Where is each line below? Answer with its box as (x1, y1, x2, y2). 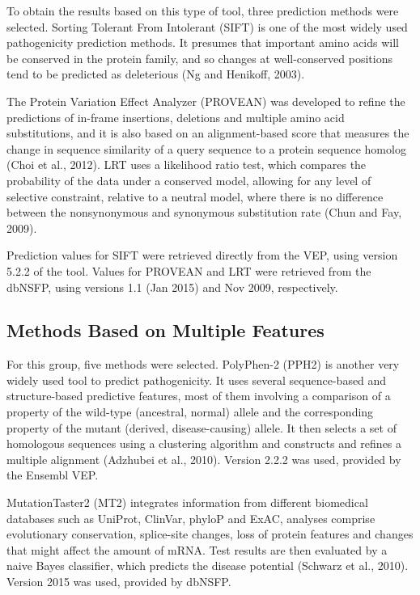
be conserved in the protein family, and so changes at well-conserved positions (6, 49, 392, 66)
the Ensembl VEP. (6, 466, 99, 483)
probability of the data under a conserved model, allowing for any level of (6, 171, 371, 188)
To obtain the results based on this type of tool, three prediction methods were (6, 2, 399, 19)
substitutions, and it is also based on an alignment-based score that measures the (6, 124, 409, 141)
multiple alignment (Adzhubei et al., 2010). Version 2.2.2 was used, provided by (6, 450, 401, 467)
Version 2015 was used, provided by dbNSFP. (6, 573, 231, 590)
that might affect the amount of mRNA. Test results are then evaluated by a (6, 541, 388, 558)
